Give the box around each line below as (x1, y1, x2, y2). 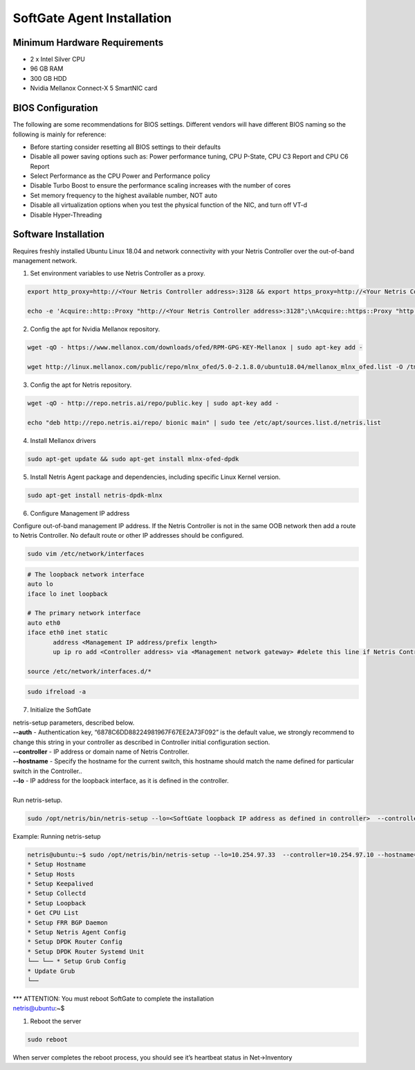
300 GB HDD (30, 74, 67, 82)
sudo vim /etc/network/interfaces (27, 550, 145, 558)
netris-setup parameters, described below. (12, 718, 135, 727)
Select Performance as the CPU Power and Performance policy (30, 172, 210, 180)
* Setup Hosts (27, 870, 75, 878)
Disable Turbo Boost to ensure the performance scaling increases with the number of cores (30, 181, 291, 190)
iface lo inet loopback (27, 590, 109, 598)
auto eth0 (27, 619, 61, 626)
